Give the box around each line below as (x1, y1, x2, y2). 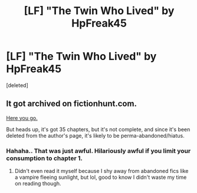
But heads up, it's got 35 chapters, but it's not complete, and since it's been (6, 125, 191, 133)
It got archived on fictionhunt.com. (6, 99, 137, 109)
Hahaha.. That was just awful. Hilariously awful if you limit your (6, 147, 191, 155)
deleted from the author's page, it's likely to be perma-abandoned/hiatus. (6, 132, 185, 139)
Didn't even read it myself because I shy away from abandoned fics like (14, 168, 189, 175)
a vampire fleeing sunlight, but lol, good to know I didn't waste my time (14, 174, 187, 181)
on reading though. (14, 180, 61, 187)
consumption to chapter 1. (6, 154, 83, 162)
